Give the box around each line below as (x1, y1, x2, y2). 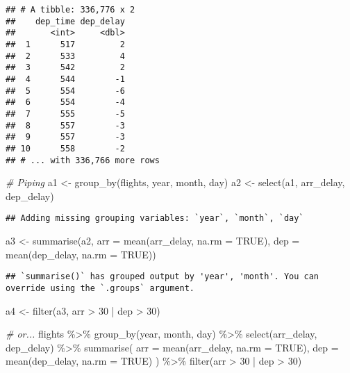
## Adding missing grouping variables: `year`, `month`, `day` (6, 213, 304, 224)
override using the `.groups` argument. (6, 283, 195, 293)
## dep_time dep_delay (6, 16, 125, 26)
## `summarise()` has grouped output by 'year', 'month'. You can (6, 272, 319, 282)
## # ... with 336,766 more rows (6, 155, 160, 165)
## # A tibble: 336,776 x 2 (6, 5, 135, 15)
